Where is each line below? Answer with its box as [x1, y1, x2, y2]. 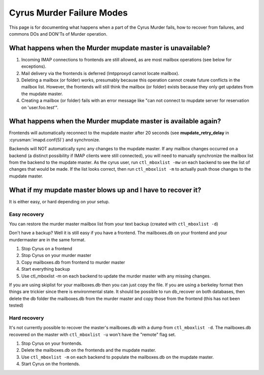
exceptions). [21, 63, 46, 69]
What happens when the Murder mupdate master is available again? [9, 117, 221, 125]
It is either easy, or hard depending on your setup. [9, 198, 110, 204]
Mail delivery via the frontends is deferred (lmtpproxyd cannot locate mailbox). [21, 70, 179, 76]
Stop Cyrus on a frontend [21, 246, 73, 252]
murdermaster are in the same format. [9, 237, 86, 242]
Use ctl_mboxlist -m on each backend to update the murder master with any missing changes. [21, 273, 211, 279]
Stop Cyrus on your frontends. [21, 340, 83, 346]
